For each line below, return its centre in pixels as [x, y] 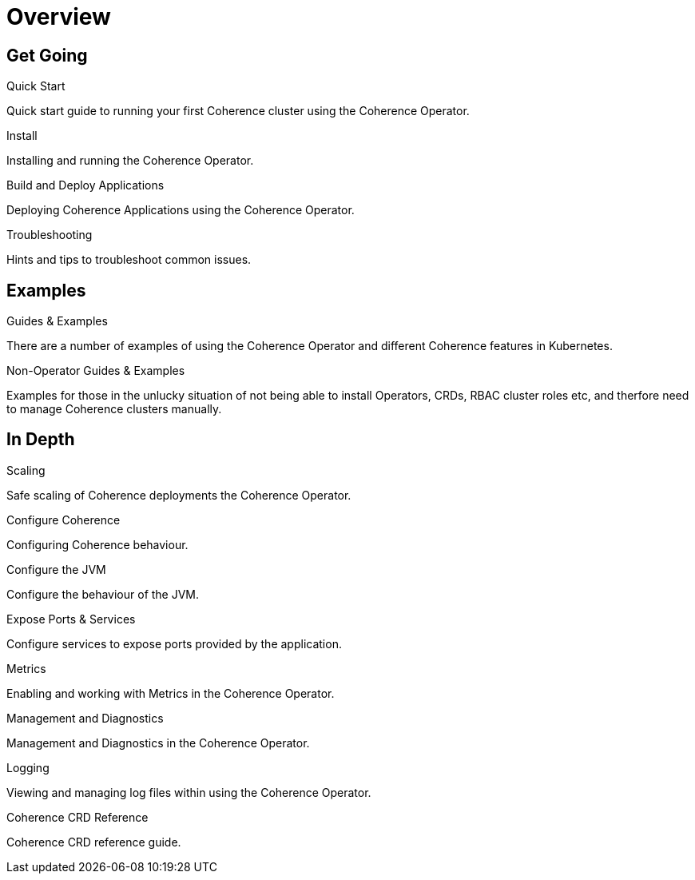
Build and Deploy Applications [85, 185]
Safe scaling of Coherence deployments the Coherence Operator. [179, 495]
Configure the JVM [56, 569]
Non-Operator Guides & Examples [96, 371]
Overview [59, 17]
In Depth [41, 440]
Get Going [47, 55]
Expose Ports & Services [71, 619]
